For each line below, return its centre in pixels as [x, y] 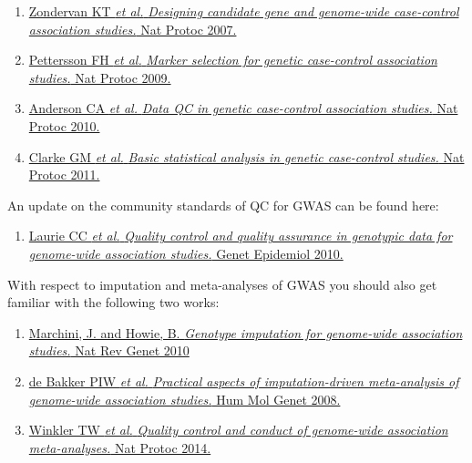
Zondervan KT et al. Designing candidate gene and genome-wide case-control [244, 11]
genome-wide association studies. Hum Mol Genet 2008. [185, 399]
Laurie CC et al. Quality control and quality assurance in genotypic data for [241, 236]
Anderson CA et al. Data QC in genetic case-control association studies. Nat [243, 108]
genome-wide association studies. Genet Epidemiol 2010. [186, 253]
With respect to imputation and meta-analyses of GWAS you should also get [222, 284]
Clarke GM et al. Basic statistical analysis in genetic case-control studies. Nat [246, 156]
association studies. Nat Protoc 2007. [133, 29]
